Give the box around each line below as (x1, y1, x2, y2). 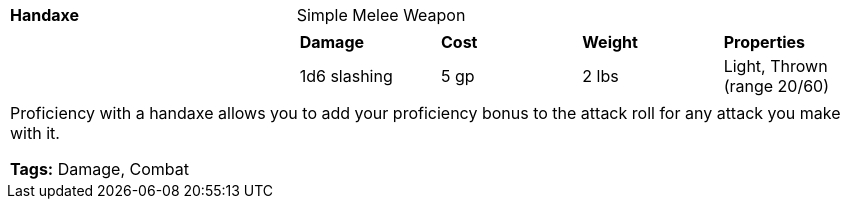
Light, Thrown (723, 56, 828, 76)
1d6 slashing (299, 66, 393, 86)
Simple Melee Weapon (296, 5, 466, 25)
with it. (10, 123, 60, 143)
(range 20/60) (723, 76, 830, 96)
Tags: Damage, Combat (10, 159, 189, 179)
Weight (582, 32, 638, 52)
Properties (723, 32, 806, 52)
